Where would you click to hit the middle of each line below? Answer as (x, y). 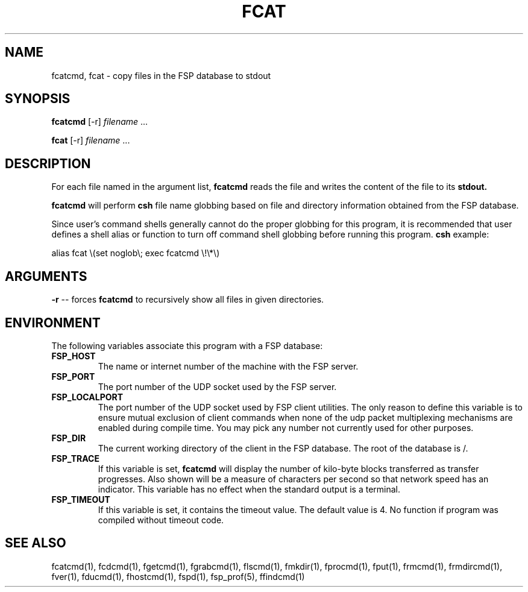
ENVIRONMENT (53, 323)
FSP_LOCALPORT (87, 397)
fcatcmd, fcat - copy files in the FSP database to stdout (161, 75)
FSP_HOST (74, 356)
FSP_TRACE (75, 458)
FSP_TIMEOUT (81, 499)
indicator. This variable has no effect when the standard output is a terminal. (249, 489)
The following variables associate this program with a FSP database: (187, 345)
